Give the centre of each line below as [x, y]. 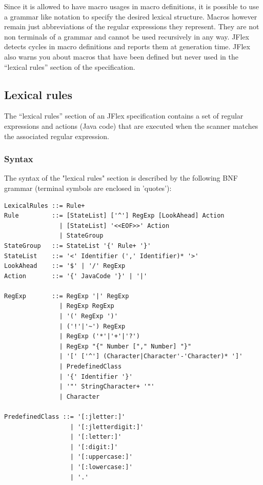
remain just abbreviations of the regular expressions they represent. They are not [132, 26]
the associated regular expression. [57, 136]
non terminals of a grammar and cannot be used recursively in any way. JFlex [127, 36]
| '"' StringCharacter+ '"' [107, 387]
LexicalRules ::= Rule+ [45, 206]
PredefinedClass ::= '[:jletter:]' [65, 417]
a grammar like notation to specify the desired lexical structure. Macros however [131, 16]
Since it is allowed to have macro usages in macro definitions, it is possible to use [131, 6]
